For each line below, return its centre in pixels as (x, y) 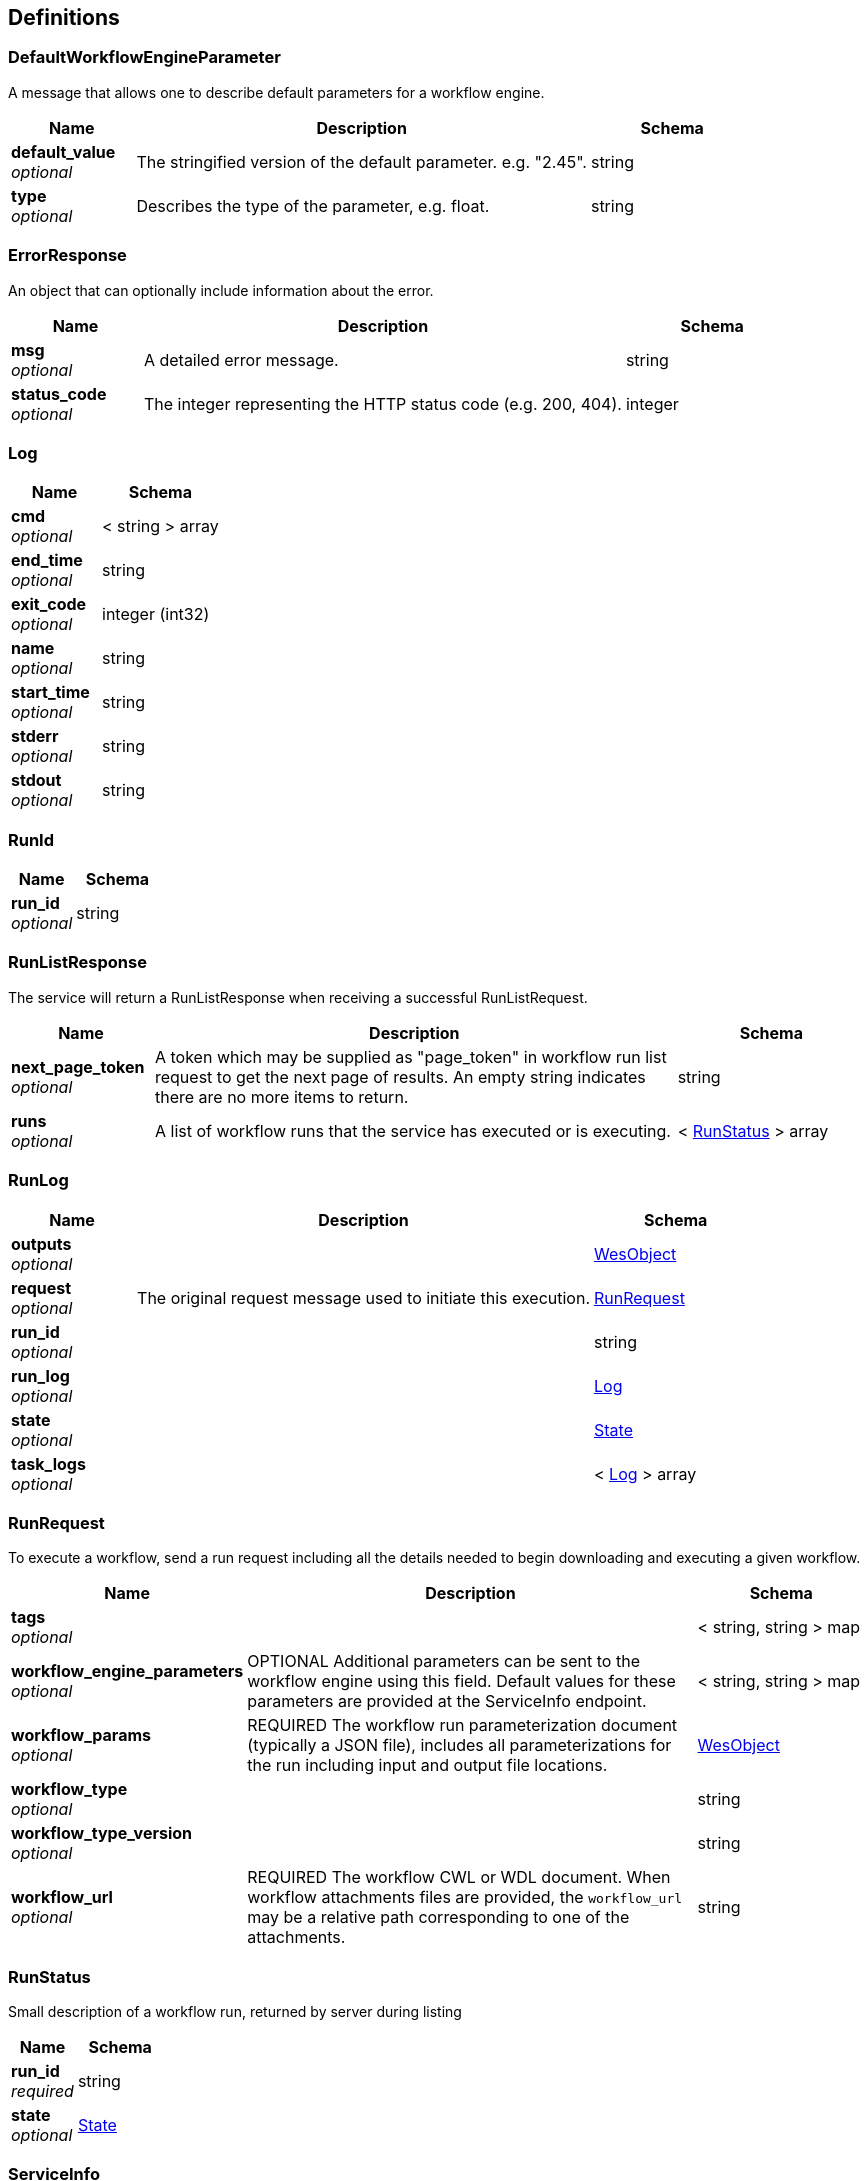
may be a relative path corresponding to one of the (438, 1917)
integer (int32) (156, 614)
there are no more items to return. (281, 1096)
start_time (50, 692)
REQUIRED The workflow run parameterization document (462, 1725)
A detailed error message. (241, 359)
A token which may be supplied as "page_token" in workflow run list (410, 1056)
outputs (41, 1243)
